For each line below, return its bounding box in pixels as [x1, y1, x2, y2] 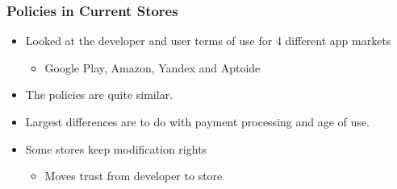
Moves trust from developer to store [44, 167, 223, 184]
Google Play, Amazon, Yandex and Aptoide [44, 59, 261, 76]
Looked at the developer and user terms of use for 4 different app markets [25, 32, 391, 49]
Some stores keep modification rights [25, 140, 207, 157]
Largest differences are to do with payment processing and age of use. [25, 113, 370, 129]
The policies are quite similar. [25, 86, 173, 103]
